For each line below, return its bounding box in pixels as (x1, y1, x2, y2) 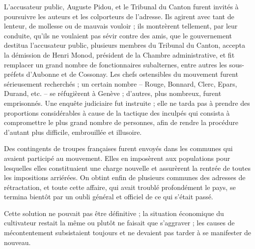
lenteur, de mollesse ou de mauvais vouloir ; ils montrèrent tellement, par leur (4, 21, 238, 31)
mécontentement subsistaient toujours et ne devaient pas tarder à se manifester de (4, 227, 252, 238)
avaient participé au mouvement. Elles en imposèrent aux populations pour (4, 153, 230, 163)
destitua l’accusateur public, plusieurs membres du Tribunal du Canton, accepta (4, 40, 245, 50)
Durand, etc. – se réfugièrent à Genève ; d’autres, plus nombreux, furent (4, 88, 222, 98)
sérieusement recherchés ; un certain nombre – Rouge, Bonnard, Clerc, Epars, (4, 78, 237, 89)
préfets (4, 69, 24, 79)
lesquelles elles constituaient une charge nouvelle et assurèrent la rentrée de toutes (4, 162, 251, 173)
